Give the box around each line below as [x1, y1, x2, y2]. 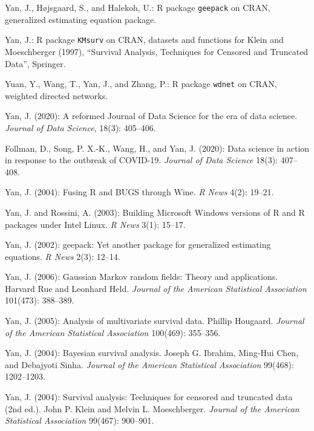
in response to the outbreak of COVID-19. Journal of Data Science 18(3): [5, 154, 278, 166]
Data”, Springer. [5, 57, 66, 70]
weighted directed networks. [5, 89, 108, 102]
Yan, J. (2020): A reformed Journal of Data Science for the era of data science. [5, 109, 298, 122]
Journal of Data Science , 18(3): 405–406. [5, 121, 156, 134]
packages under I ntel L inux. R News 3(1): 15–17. [5, 218, 186, 230]
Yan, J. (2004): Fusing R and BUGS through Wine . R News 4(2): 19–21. [5, 186, 274, 198]
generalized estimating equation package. [5, 13, 157, 25]
